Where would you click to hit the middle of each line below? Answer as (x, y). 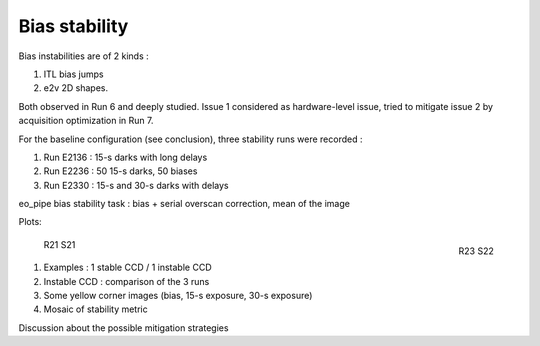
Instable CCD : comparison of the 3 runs (126, 281)
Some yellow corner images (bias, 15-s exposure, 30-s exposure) (178, 296)
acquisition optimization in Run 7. (86, 121)
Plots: (30, 222)
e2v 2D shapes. (76, 88)
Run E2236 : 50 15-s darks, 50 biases (120, 171)
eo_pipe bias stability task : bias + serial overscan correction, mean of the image (184, 204)
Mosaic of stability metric (96, 309)
